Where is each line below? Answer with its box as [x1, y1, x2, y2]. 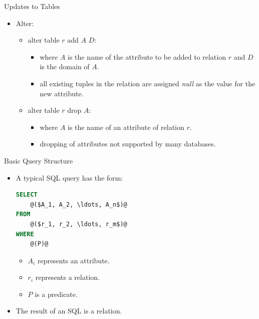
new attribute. [40, 88, 84, 98]
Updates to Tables [4, 1, 60, 11]
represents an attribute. [37, 255, 110, 265]
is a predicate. [35, 288, 78, 299]
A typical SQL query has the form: [16, 172, 123, 183]
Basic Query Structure [4, 155, 73, 166]
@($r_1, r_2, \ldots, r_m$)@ [30, 220, 127, 228]
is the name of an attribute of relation [68, 121, 184, 132]
